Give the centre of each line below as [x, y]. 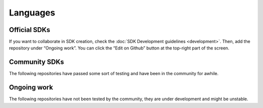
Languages [32, 13]
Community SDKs [37, 62]
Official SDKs [30, 30]
